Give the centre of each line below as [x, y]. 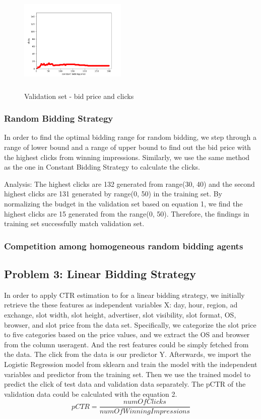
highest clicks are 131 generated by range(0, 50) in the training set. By [113, 194]
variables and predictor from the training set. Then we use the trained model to [127, 374]
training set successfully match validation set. [74, 223]
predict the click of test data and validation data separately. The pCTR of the [125, 384]
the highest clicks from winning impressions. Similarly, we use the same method [127, 157]
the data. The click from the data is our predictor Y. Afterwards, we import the [128, 354]
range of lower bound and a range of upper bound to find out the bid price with [127, 147]
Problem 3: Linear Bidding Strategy [100, 273]
